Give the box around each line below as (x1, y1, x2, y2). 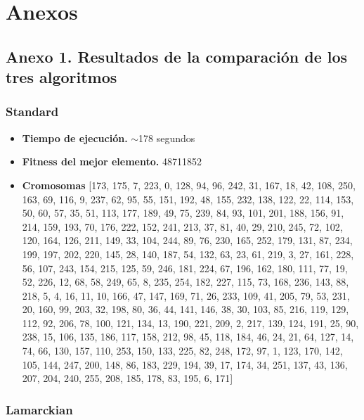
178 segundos (138, 130, 195, 145)
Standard (6, 103, 59, 120)
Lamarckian (6, 400, 73, 418)
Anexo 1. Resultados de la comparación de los (6, 45, 348, 67)
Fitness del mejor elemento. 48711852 (22, 154, 202, 169)
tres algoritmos (6, 66, 117, 88)
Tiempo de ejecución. (22, 130, 128, 145)
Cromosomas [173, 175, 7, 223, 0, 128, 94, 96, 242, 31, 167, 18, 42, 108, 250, (22, 177, 356, 192)
